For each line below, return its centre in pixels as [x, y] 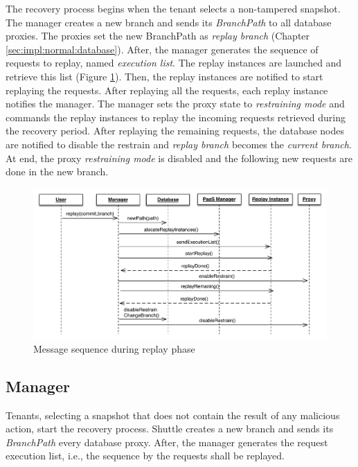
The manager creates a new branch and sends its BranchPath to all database [169, 22]
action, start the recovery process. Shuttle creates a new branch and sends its [170, 429]
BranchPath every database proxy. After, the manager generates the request [167, 442]
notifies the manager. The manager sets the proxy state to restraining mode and [175, 104]
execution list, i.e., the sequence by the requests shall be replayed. [145, 456]
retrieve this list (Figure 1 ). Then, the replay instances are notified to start [164, 76]
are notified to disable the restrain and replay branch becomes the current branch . [179, 144]
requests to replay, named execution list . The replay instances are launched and [174, 63]
